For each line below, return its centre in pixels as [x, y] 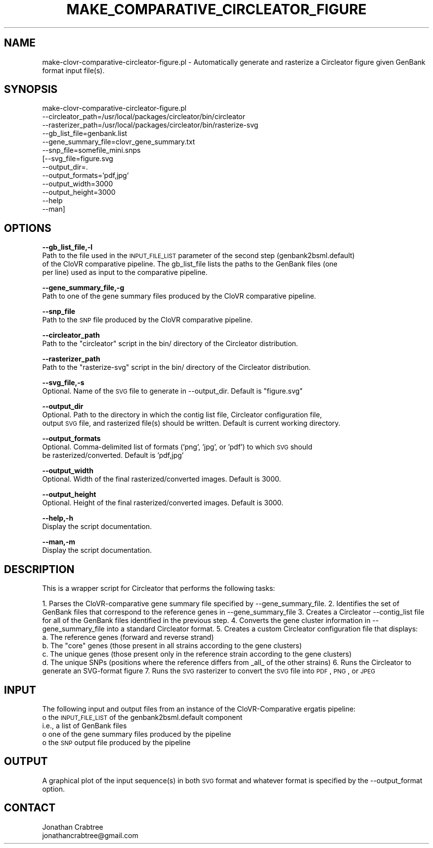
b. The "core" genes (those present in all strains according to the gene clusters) [172, 646]
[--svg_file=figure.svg [78, 159]
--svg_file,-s [63, 383]
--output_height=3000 [79, 192]
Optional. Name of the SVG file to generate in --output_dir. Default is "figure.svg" [173, 391]
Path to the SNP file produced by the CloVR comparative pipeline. [147, 320]
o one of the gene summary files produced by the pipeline [137, 734]
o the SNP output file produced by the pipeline [116, 742]
